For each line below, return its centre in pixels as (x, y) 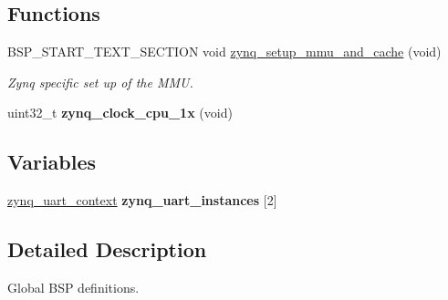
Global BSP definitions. (73, 287)
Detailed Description (107, 249)
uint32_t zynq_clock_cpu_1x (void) (120, 113)
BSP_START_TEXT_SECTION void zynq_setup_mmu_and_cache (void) (224, 52)
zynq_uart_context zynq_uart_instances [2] (142, 200)
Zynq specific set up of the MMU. (100, 82)
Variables (52, 162)
